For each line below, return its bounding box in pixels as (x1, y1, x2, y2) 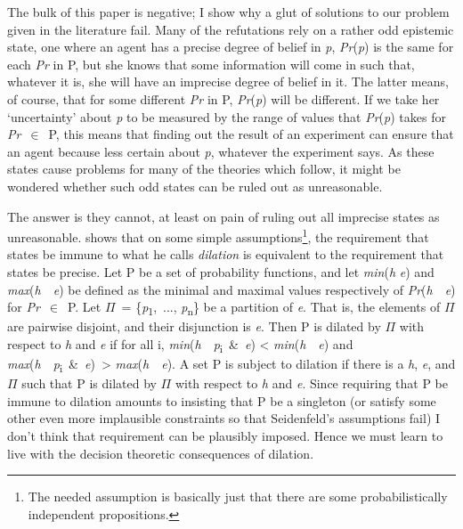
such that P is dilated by (21, 374, 157, 393)
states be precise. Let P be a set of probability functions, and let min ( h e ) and (7, 262, 435, 281)
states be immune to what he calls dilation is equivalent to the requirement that (7, 245, 444, 264)
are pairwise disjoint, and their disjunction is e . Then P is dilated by (7, 317, 381, 336)
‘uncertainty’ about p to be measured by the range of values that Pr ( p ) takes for (7, 107, 446, 126)
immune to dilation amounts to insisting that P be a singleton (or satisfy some (7, 391, 436, 410)
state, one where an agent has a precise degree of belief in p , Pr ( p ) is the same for (7, 37, 454, 56)
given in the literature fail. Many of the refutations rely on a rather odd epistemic (7, 20, 454, 38)
